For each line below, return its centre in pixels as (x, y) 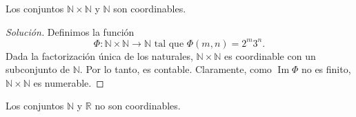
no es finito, (326, 69)
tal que (169, 44)
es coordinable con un (270, 55)
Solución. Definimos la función (70, 31)
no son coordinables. (138, 106)
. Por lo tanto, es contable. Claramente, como (176, 69)
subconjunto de (38, 69)
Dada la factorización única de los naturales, (99, 55)
